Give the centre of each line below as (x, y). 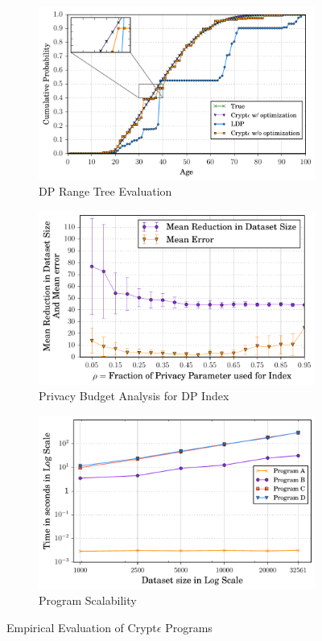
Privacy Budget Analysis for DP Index (134, 396)
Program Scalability (88, 600)
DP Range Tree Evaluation (105, 191)
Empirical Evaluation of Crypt (82, 628)
